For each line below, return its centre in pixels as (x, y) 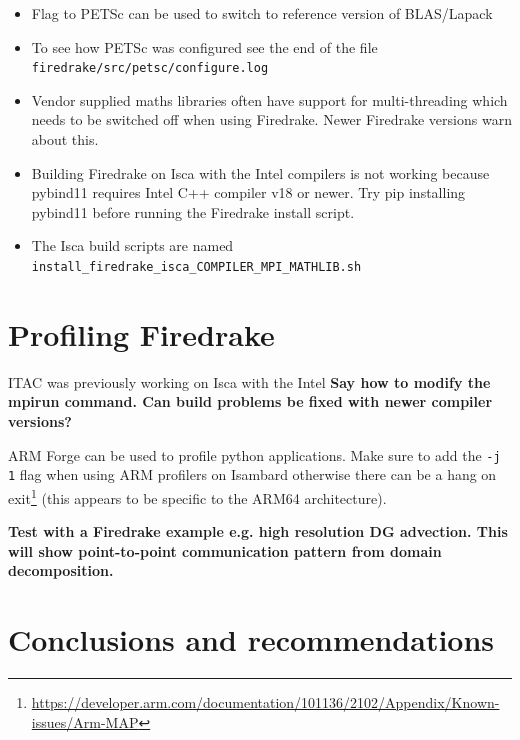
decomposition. (61, 570)
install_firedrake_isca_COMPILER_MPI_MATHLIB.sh (196, 267)
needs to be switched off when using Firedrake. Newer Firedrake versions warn (271, 119)
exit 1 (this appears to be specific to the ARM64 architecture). (197, 496)
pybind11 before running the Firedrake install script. (193, 211)
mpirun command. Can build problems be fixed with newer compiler (250, 401)
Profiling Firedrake (141, 333)
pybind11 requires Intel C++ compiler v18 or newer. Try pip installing (248, 192)
